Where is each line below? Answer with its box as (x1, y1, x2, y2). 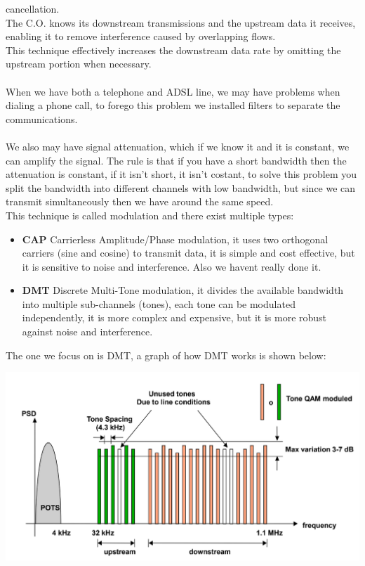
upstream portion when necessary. (6, 56, 152, 71)
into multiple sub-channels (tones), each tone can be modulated (22, 296, 296, 311)
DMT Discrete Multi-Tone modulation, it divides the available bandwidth (22, 283, 344, 297)
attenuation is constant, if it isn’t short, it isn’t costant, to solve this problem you (6, 167, 357, 181)
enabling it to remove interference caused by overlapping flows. (6, 29, 276, 44)
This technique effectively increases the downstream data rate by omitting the (6, 42, 341, 57)
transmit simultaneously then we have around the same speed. (6, 194, 274, 209)
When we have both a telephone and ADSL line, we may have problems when (6, 84, 340, 98)
